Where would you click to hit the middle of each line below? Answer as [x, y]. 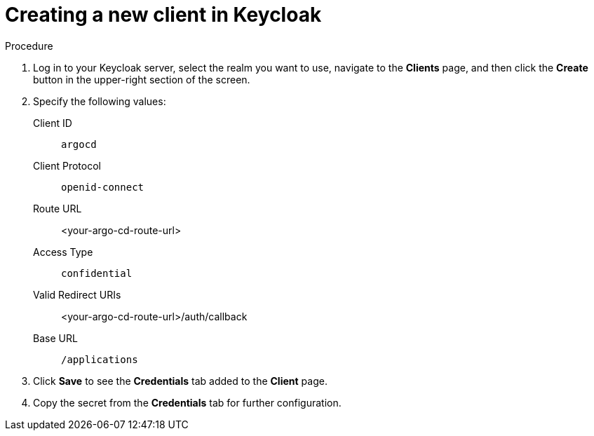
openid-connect [103, 187]
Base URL [55, 338]
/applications [100, 359]
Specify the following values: [100, 101]
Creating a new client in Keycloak [163, 15]
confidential [97, 273]
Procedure [29, 46]
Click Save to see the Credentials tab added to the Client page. [180, 381]
